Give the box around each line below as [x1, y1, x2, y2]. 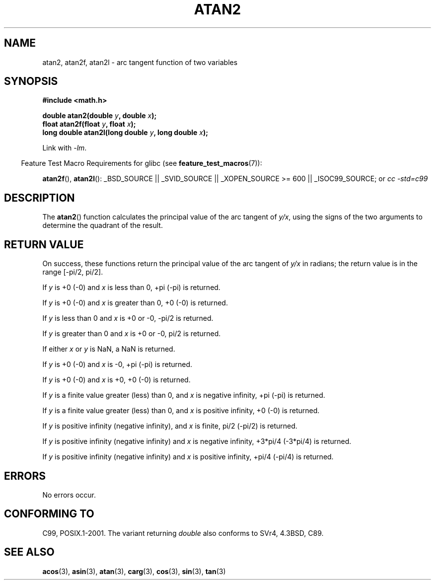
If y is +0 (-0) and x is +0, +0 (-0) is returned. [42, 375, 191, 384]
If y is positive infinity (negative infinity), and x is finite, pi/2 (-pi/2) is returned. [42, 422, 297, 431]
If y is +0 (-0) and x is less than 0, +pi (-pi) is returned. [42, 283, 220, 292]
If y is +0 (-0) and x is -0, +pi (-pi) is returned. [42, 360, 193, 369]
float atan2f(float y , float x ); [42, 120, 136, 129]
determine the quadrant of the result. [42, 221, 163, 230]
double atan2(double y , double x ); [42, 111, 157, 120]
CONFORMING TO [4, 508, 94, 520]
